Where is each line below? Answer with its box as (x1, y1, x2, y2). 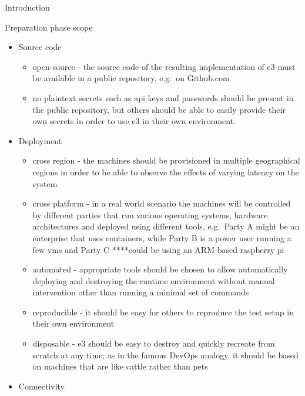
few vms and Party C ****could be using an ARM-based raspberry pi (32, 243, 284, 255)
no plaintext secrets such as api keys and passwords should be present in (32, 91, 294, 104)
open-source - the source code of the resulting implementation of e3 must (32, 60, 296, 72)
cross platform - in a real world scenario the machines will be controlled (32, 197, 291, 209)
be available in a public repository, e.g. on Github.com (32, 72, 230, 84)
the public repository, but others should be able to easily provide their (32, 103, 286, 115)
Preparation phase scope (5, 21, 93, 33)
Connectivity (18, 380, 65, 392)
